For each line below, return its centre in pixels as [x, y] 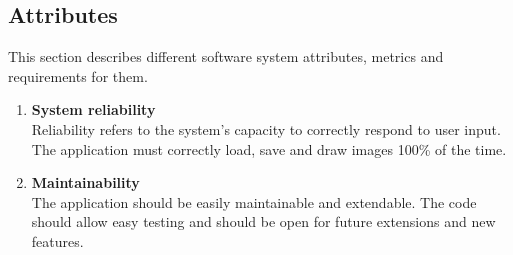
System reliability [93, 109]
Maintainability [85, 182]
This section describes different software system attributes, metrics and [226, 56]
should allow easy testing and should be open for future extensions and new [263, 221]
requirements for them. [78, 75]
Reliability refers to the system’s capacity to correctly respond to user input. [266, 128]
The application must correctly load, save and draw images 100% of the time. [269, 148]
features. [57, 240]
